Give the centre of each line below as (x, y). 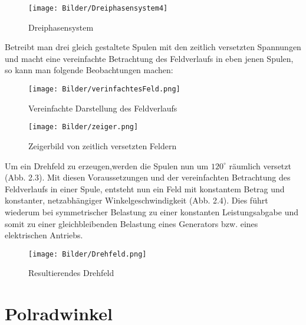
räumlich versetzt (260, 165)
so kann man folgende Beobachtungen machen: (89, 70)
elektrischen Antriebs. (44, 235)
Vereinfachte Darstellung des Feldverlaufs (103, 108)
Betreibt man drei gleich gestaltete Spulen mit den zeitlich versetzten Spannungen (153, 47)
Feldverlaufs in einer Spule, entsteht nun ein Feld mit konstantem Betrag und (145, 188)
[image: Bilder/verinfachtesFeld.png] (104, 89)
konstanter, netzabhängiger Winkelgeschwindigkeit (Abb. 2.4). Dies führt (136, 200)
